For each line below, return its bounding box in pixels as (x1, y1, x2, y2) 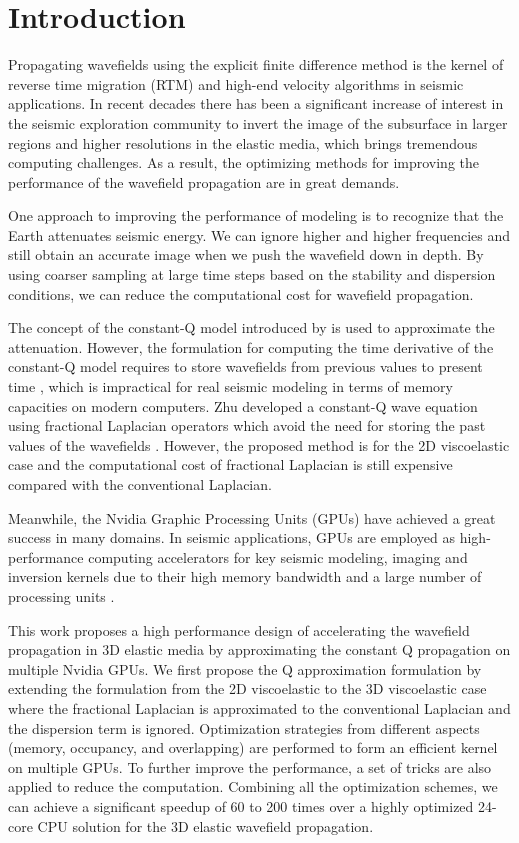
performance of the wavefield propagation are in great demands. (8, 171, 400, 192)
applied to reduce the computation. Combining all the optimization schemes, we (8, 776, 498, 797)
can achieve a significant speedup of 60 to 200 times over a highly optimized (8, 795, 474, 816)
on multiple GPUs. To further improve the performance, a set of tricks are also (8, 756, 492, 777)
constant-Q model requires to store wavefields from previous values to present (8, 356, 483, 377)
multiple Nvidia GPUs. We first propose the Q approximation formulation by (8, 658, 482, 679)
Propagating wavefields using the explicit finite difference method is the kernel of (8, 54, 504, 75)
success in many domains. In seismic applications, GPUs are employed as (8, 527, 456, 548)
